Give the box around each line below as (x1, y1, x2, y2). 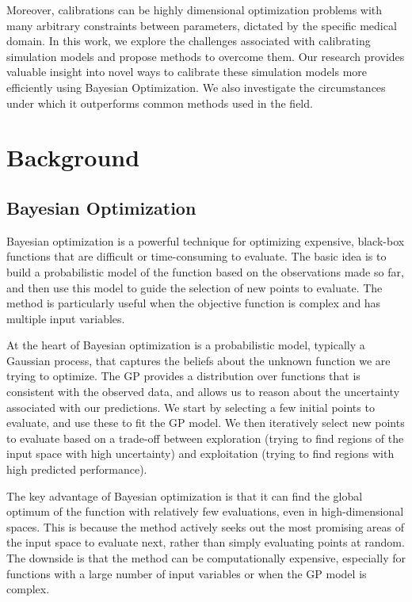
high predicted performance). (6, 461, 147, 478)
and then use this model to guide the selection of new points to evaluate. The (6, 279, 383, 295)
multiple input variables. (6, 310, 125, 326)
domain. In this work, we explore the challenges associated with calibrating (6, 32, 371, 49)
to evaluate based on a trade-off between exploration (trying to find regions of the (6, 429, 404, 446)
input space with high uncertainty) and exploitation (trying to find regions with (6, 445, 395, 462)
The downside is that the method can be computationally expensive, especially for (6, 550, 406, 566)
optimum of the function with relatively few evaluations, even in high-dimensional (6, 503, 404, 520)
